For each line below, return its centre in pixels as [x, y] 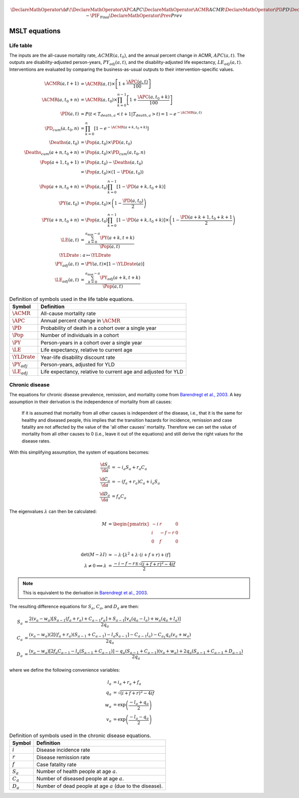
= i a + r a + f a [127, 683]
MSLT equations [35, 31]
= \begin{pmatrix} [129, 524]
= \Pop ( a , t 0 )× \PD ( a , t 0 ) [106, 143]
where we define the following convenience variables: [65, 670]
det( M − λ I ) [94, 555]
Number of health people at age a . [77, 772]
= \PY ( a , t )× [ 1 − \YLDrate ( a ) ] [112, 264]
